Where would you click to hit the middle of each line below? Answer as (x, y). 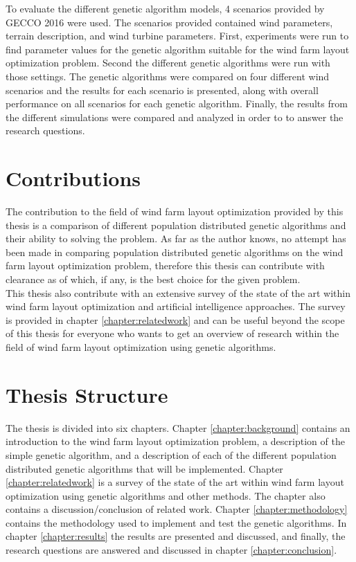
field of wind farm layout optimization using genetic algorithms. (141, 347)
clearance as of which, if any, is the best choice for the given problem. (153, 279)
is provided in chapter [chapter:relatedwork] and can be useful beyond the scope (175, 319)
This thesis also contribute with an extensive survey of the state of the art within (178, 292)
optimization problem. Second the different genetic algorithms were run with (168, 63)
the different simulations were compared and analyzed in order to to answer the (175, 117)
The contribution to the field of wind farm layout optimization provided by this (175, 211)
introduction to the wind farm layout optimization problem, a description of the (175, 441)
